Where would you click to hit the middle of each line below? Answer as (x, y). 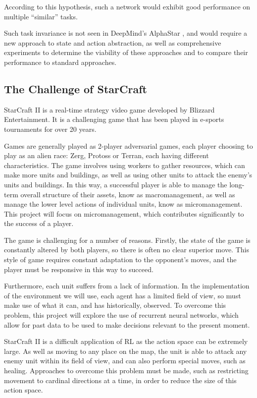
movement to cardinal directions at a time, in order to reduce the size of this (120, 380)
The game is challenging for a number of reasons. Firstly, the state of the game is (127, 240)
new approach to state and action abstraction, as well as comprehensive (113, 42)
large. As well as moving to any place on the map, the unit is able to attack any (126, 351)
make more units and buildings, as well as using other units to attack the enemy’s (128, 175)
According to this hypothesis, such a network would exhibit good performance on (127, 6)
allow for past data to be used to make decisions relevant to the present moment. (127, 324)
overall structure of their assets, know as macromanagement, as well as (128, 194)
